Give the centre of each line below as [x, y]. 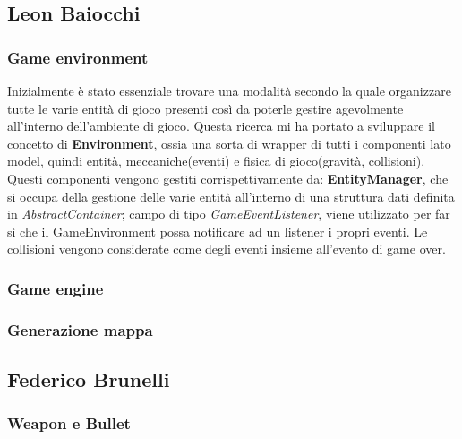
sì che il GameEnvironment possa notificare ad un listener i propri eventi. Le [218, 231]
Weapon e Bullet [69, 423]
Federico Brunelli [89, 379]
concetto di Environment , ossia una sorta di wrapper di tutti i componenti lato [229, 143]
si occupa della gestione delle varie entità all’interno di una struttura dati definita [231, 196]
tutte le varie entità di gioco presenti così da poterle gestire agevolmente [205, 108]
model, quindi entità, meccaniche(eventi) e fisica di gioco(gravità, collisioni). [216, 161]
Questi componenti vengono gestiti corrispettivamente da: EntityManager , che [228, 178]
